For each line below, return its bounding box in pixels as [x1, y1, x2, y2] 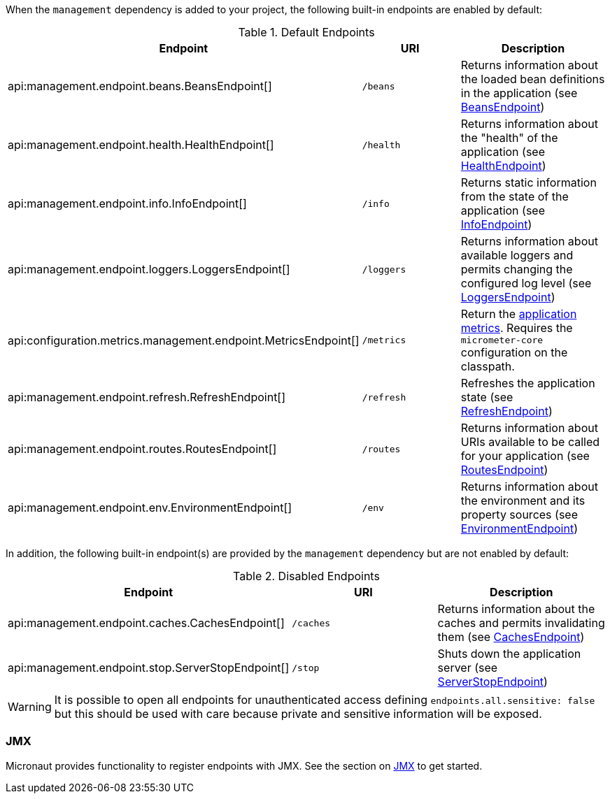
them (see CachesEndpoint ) [437, 630, 585, 644]
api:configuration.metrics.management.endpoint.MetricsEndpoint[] [8, 333, 360, 347]
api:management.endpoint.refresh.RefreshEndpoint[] [8, 390, 286, 404]
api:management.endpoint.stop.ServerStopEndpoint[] [8, 661, 290, 675]
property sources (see [460, 508, 578, 521]
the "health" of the [460, 131, 558, 145]
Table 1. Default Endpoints [238, 25, 375, 39]
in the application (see [460, 86, 578, 100]
